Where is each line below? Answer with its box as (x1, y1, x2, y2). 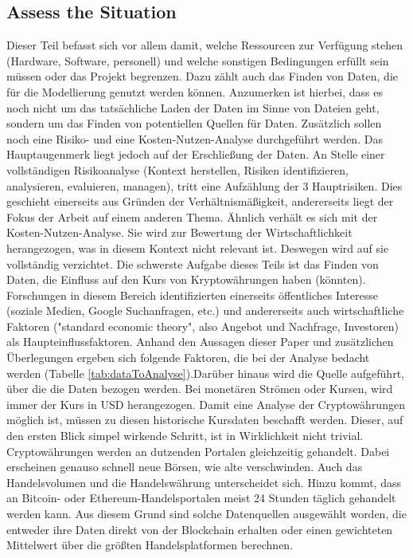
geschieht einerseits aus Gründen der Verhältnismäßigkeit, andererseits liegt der (6, 193, 394, 210)
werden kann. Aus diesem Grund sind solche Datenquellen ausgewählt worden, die (6, 505, 407, 522)
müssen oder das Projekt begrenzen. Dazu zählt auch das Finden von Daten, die (6, 68, 398, 84)
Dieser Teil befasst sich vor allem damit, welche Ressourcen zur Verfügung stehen (6, 37, 403, 53)
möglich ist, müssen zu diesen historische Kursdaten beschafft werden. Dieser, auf (6, 411, 403, 428)
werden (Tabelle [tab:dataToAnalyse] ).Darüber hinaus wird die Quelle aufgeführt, (6, 364, 404, 381)
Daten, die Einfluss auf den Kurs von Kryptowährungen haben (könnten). (6, 271, 366, 288)
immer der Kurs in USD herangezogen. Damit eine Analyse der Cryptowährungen (6, 395, 405, 412)
